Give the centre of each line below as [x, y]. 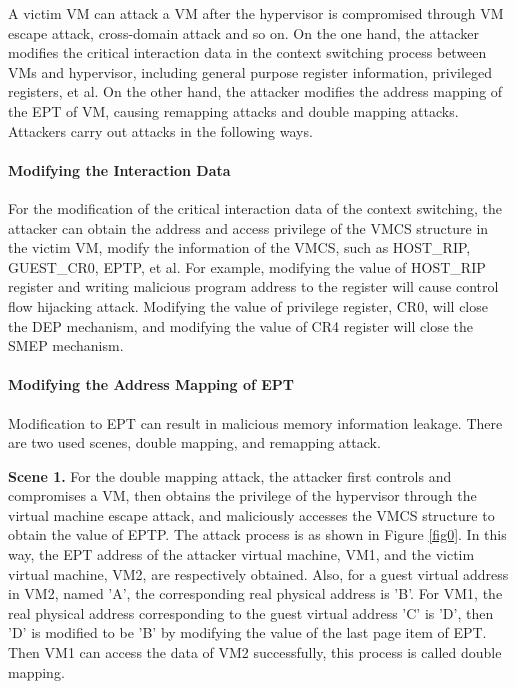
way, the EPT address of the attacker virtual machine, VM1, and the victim [241, 554]
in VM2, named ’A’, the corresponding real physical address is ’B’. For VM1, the [255, 593]
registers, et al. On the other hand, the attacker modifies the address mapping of [255, 91]
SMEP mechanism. [66, 345]
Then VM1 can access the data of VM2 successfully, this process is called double [255, 652]
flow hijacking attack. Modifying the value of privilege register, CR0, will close [248, 305]
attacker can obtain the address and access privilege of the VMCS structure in [248, 227]
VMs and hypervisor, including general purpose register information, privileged [250, 71]
